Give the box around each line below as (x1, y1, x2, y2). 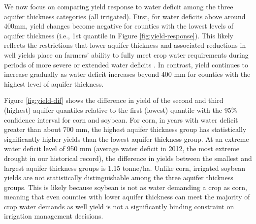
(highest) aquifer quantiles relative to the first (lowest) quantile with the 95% (4, 104, 237, 115)
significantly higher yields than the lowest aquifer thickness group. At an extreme (4, 133, 249, 144)
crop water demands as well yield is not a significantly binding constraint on (4, 201, 234, 211)
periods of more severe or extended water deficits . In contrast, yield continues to (4, 59, 249, 69)
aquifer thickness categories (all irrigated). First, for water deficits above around (4, 11, 246, 21)
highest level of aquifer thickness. (4, 78, 104, 89)
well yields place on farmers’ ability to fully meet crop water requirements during (4, 49, 249, 60)
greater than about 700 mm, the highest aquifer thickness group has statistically (4, 124, 247, 134)
